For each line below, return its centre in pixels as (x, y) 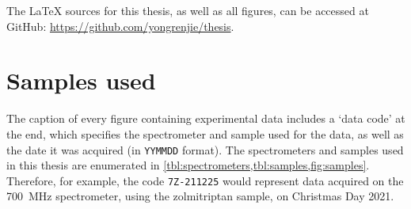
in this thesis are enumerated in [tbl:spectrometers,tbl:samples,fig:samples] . (188, 165)
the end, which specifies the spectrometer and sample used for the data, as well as (205, 133)
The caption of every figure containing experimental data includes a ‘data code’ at (206, 118)
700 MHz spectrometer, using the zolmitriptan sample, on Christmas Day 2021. (200, 196)
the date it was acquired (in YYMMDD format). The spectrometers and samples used (205, 149)
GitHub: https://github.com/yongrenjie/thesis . (120, 26)
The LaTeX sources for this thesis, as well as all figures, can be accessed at (188, 10)
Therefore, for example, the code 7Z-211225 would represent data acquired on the (205, 180)
